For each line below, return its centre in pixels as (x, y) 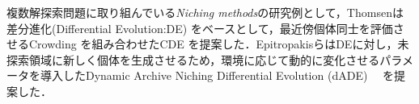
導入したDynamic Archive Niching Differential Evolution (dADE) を (217, 75)
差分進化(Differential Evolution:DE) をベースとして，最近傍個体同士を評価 (200, 28)
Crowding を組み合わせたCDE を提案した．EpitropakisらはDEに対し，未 (219, 44)
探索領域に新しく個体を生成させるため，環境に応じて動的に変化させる (193, 59)
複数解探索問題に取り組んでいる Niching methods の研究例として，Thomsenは (205, 12)
